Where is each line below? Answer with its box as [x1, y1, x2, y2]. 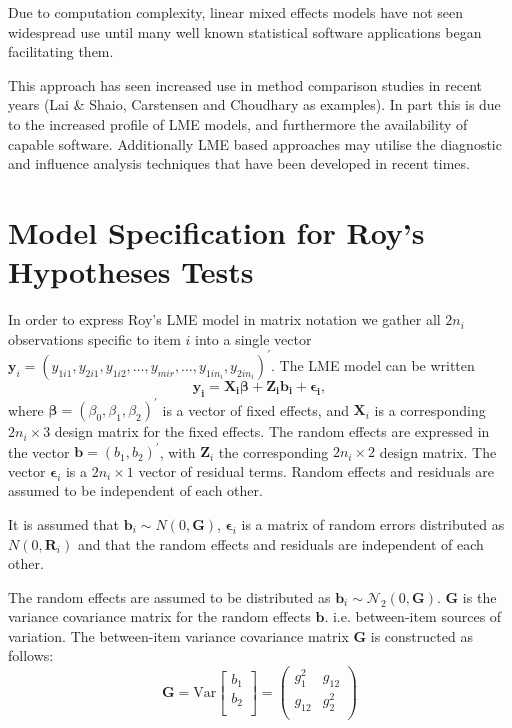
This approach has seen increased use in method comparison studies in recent [8, 74, 483, 95]
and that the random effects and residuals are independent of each [77, 533, 484, 554]
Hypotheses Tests [8, 251, 254, 292]
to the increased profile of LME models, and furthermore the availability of [8, 113, 468, 134]
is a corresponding [374, 399, 486, 420]
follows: [8, 645, 54, 666]
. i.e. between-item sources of [324, 606, 502, 627]
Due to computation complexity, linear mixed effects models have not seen [8, 2, 464, 22]
